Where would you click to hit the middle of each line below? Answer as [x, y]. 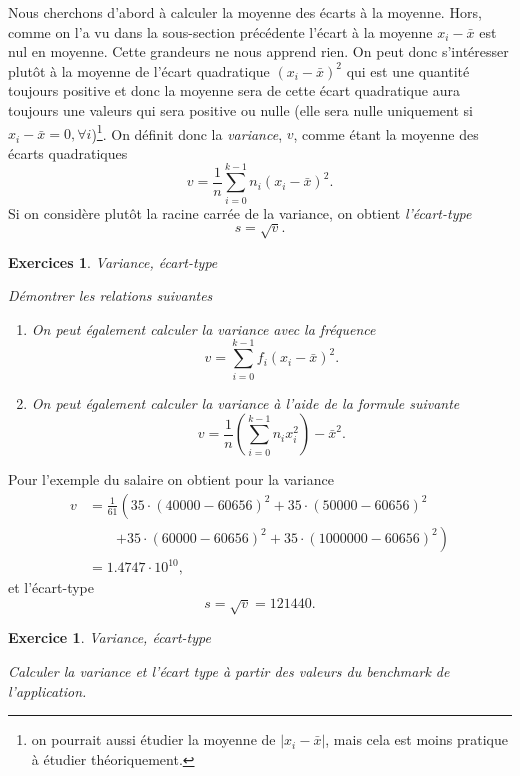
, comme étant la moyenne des [386, 133]
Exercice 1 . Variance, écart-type [109, 637]
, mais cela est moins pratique [416, 739]
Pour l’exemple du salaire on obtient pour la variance [171, 479]
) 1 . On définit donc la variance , [187, 132]
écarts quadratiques [68, 152]
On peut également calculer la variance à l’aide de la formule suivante [245, 402]
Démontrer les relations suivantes [110, 295]
